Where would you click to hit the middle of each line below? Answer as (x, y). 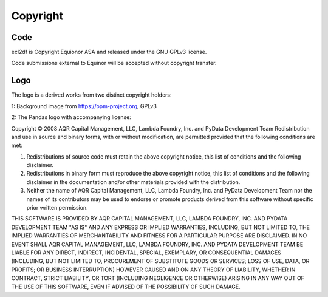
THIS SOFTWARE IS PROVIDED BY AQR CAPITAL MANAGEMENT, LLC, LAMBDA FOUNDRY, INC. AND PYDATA (149, 219)
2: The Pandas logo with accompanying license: (71, 117)
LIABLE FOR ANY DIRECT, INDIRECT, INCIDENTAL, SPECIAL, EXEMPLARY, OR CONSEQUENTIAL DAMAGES (146, 253)
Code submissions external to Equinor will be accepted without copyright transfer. (114, 63)
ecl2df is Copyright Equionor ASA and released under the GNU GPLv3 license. (109, 52)
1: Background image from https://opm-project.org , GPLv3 (84, 106)
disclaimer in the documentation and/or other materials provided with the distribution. (133, 182)
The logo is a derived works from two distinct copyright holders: (92, 95)
